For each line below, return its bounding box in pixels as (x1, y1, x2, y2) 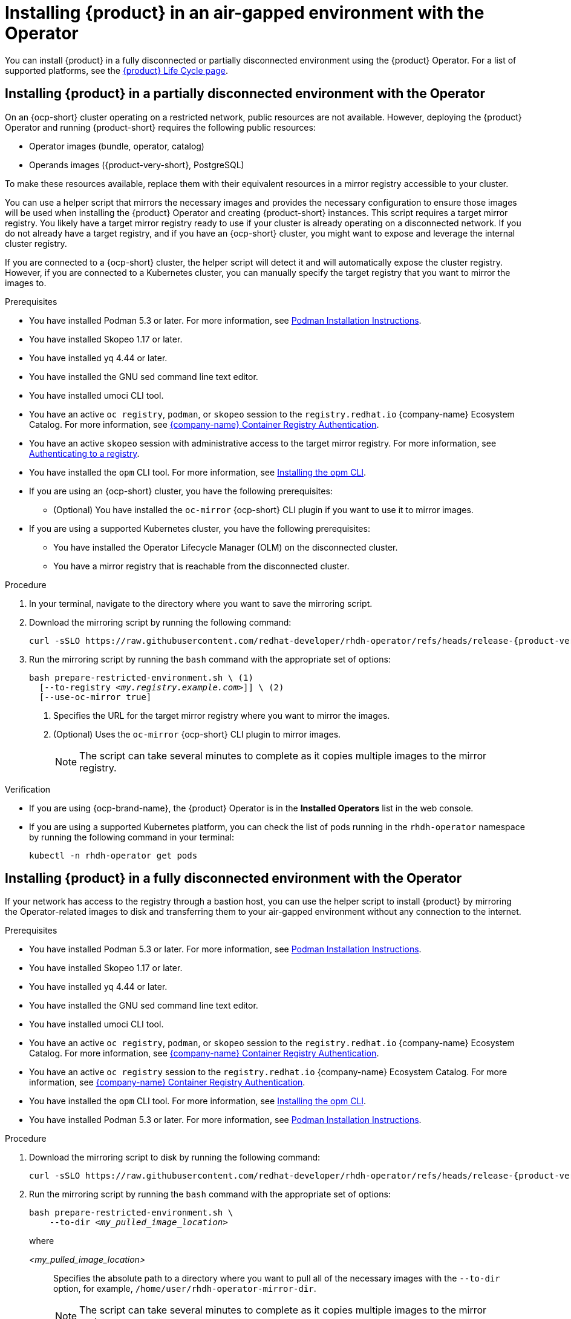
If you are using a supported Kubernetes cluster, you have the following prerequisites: (29, 523, 370, 534)
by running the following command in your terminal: (29, 831, 235, 842)
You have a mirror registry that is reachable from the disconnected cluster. (53, 560, 350, 571)
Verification (5, 784, 51, 794)
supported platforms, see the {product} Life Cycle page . (5, 65, 228, 76)
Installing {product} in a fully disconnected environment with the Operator (5, 871, 462, 886)
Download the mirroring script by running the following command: (29, 617, 292, 627)
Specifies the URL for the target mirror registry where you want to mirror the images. (53, 710, 390, 721)
